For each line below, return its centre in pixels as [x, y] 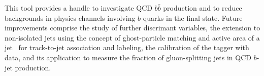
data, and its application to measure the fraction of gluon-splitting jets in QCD [128, 57]
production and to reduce [203, 8]
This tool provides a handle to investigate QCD [78, 8]
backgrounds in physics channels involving [70, 17]
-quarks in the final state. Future [192, 17]
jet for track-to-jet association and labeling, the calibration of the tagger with [127, 47]
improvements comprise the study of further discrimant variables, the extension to [133, 28]
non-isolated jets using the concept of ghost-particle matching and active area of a [132, 37]
